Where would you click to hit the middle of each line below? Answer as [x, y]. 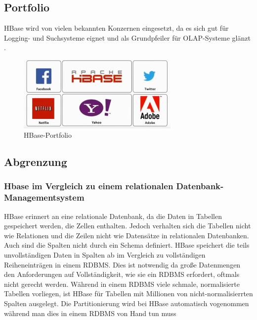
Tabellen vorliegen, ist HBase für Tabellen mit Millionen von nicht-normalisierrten [128, 293]
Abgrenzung [36, 162]
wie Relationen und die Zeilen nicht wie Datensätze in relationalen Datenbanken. [127, 235]
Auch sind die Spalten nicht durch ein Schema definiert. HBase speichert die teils [127, 245]
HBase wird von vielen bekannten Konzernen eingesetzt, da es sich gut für [116, 28]
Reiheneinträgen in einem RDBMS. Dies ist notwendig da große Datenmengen [122, 264]
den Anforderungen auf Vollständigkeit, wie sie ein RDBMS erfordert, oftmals [122, 274]
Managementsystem [44, 197]
